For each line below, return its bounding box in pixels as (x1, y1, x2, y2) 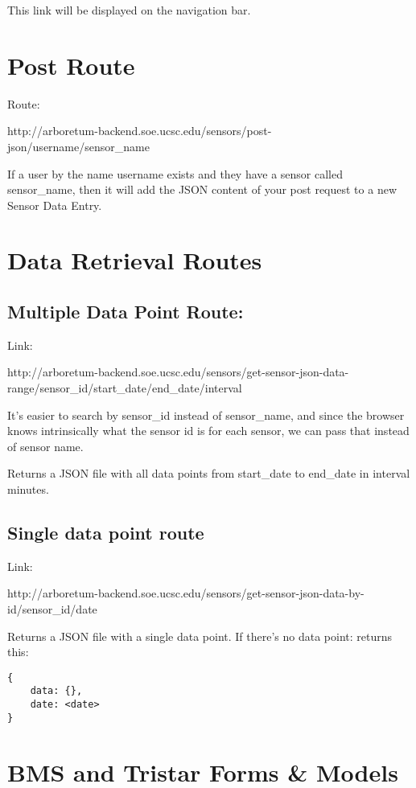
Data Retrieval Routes (7, 244, 262, 277)
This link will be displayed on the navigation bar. (7, 2, 251, 18)
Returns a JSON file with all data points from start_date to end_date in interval (7, 465, 410, 482)
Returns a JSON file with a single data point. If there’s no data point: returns (7, 627, 393, 644)
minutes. (7, 481, 49, 498)
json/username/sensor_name (7, 137, 150, 154)
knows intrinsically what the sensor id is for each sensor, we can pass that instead (7, 422, 410, 439)
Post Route (7, 48, 135, 81)
